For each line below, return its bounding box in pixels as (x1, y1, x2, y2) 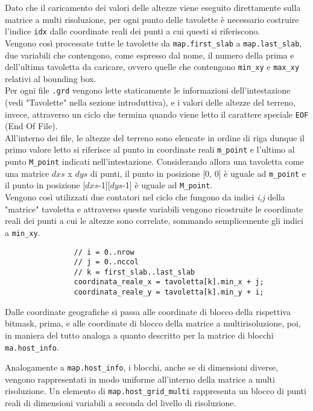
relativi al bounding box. (5, 72, 96, 84)
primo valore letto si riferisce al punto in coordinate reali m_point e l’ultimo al (5, 143, 295, 156)
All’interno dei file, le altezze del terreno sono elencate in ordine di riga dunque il (5, 131, 305, 144)
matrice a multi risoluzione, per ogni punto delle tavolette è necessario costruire (5, 13, 299, 25)
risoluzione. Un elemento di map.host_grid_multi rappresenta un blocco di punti (5, 384, 306, 397)
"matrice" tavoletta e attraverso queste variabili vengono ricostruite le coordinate (5, 202, 303, 215)
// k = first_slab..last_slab (74, 267, 195, 276)
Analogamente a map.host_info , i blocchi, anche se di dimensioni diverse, (5, 361, 279, 374)
